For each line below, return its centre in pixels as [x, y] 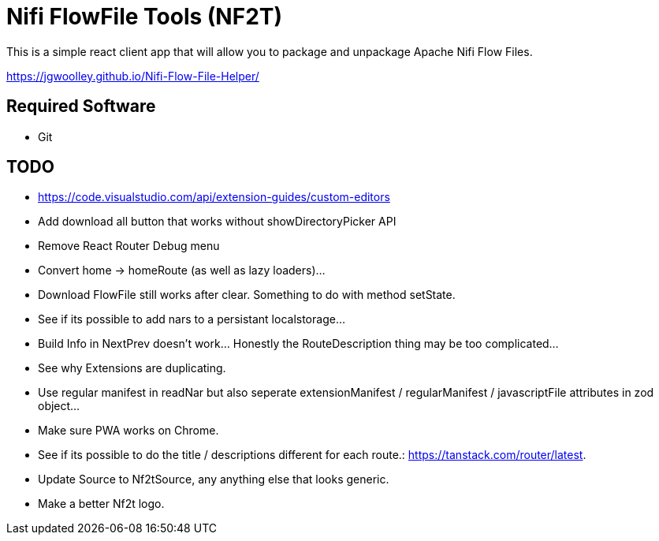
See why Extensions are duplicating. [132, 368]
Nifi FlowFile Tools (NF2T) [145, 17]
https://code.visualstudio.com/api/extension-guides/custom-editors [214, 197]
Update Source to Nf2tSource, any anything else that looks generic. [214, 479]
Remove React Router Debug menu [129, 246]
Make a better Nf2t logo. [101, 504]
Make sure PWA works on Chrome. [128, 431]
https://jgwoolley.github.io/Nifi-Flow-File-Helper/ [133, 76]
